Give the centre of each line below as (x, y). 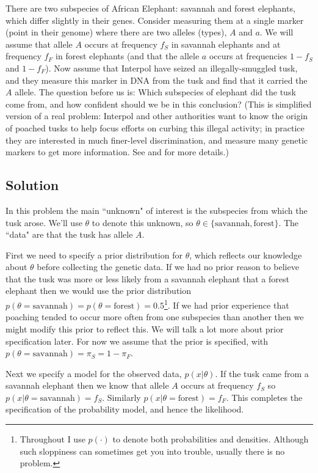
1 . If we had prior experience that (226, 304)
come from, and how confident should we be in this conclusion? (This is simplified (159, 104)
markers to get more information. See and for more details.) (117, 152)
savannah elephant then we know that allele (87, 385)
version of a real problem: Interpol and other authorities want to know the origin (157, 116)
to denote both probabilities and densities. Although (211, 439)
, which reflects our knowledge (246, 255)
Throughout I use (52, 439)
